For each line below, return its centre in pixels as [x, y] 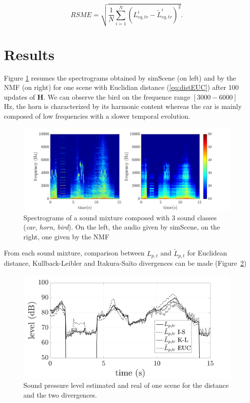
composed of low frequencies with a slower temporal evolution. [97, 116]
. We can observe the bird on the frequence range [117, 96]
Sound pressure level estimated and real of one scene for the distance [126, 385]
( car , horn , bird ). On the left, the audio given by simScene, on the [122, 227]
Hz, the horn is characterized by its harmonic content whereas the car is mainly [123, 106]
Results [29, 54]
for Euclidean [207, 253]
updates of [19, 96]
